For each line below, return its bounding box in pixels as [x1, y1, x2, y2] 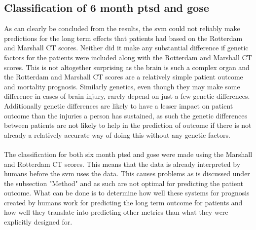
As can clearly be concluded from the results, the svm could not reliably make [4, 23, 240, 34]
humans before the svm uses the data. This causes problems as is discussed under [4, 168, 250, 179]
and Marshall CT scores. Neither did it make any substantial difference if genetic [4, 42, 249, 53]
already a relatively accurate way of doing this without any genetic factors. [4, 129, 230, 140]
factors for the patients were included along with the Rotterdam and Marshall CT [4, 52, 252, 62]
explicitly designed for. [4, 217, 73, 227]
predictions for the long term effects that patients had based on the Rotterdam [4, 33, 243, 43]
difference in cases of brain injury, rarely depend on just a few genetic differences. [4, 91, 250, 101]
